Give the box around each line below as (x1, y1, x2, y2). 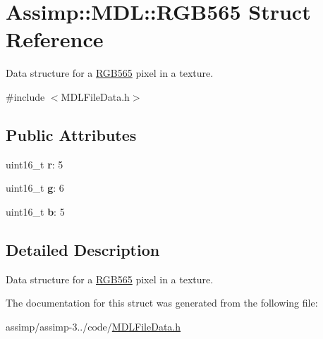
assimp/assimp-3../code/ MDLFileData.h (6, 319, 181, 333)
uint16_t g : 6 (6, 180, 64, 195)
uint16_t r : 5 (6, 156, 63, 171)
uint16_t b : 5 (6, 204, 65, 218)
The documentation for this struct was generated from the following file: (6, 295, 318, 310)
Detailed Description (6, 238, 160, 260)
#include (6, 89, 45, 104)
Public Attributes (6, 123, 137, 145)
